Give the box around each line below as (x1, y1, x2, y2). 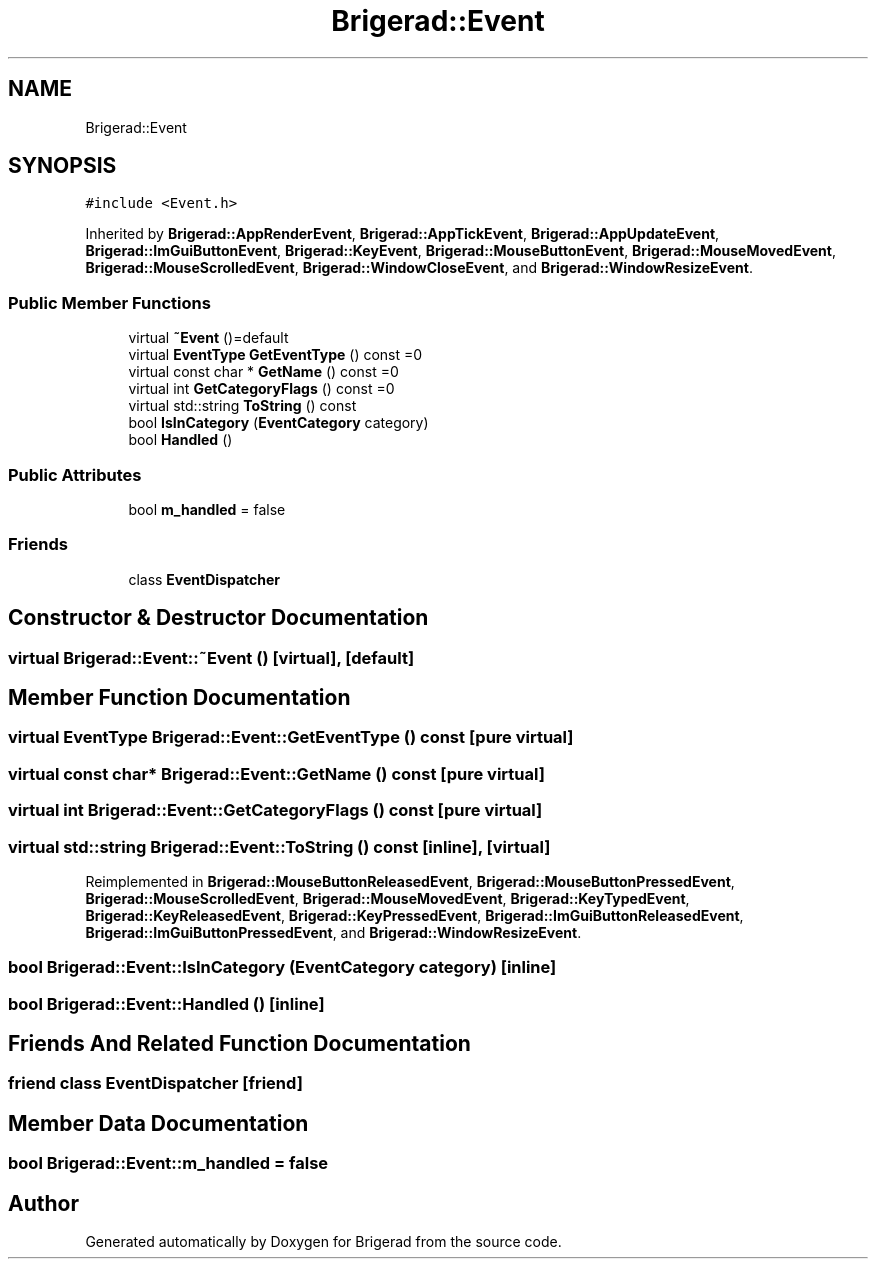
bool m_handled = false (128, 500, 286, 518)
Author (8, 1190, 79, 1216)
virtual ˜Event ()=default (128, 329, 289, 347)
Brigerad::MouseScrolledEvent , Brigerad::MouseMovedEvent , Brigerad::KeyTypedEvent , (85, 889, 690, 907)
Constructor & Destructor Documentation (8, 605, 429, 631)
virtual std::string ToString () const (128, 397, 357, 415)
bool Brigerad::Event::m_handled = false (8, 1153, 329, 1174)
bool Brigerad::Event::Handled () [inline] (8, 993, 325, 1014)
